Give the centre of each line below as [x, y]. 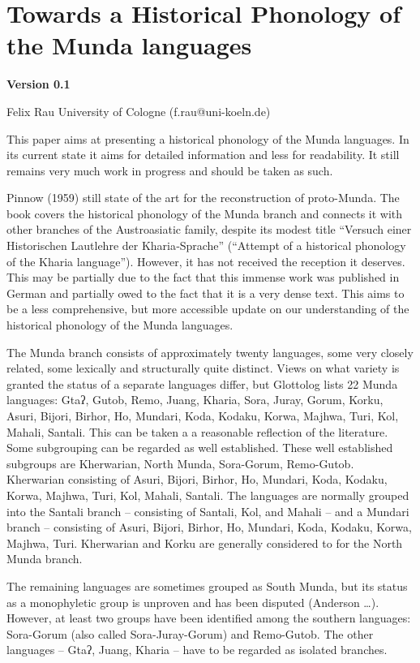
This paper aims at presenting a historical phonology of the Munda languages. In [208, 138]
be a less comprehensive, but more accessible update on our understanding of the [208, 309]
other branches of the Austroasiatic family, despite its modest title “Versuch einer [209, 229]
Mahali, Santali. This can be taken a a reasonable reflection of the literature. [197, 431]
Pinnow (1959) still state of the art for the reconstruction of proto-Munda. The [203, 198]
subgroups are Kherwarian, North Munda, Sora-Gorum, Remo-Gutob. [180, 463]
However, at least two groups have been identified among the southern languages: [209, 618]
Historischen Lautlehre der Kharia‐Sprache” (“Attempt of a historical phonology [206, 245]
